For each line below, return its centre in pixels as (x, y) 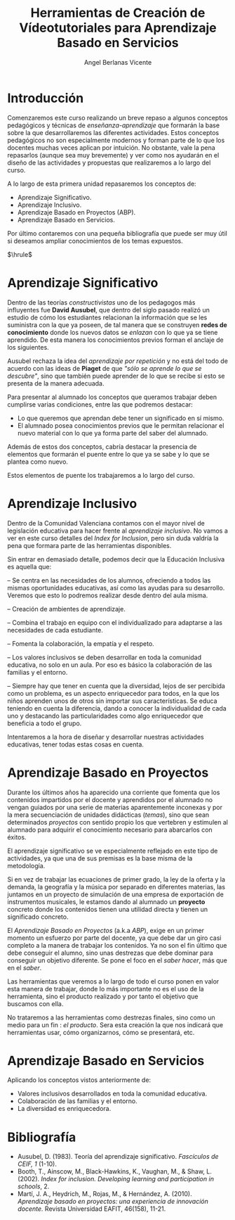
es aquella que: (29, 566)
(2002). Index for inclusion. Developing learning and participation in (115, 1179)
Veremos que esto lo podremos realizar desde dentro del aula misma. (108, 595)
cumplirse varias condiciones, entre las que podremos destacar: (100, 404)
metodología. (26, 865)
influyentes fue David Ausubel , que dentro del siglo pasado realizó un (109, 310)
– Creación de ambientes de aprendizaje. (67, 609)
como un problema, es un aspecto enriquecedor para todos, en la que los (113, 693)
